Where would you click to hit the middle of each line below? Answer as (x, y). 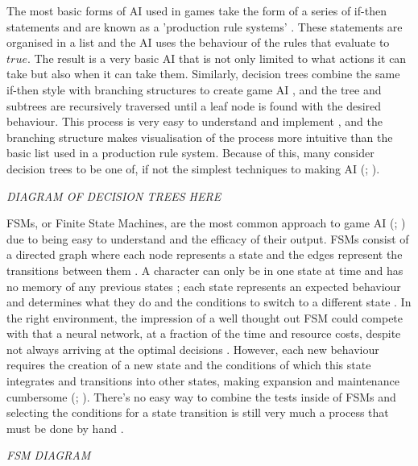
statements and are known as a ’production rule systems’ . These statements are (205, 26)
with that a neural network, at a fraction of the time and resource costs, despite (204, 333)
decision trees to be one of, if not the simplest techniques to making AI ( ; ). (193, 168)
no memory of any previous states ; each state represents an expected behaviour (204, 286)
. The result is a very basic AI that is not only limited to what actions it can (217, 58)
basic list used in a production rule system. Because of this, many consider (190, 153)
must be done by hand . (65, 428)
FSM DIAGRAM (49, 455)
